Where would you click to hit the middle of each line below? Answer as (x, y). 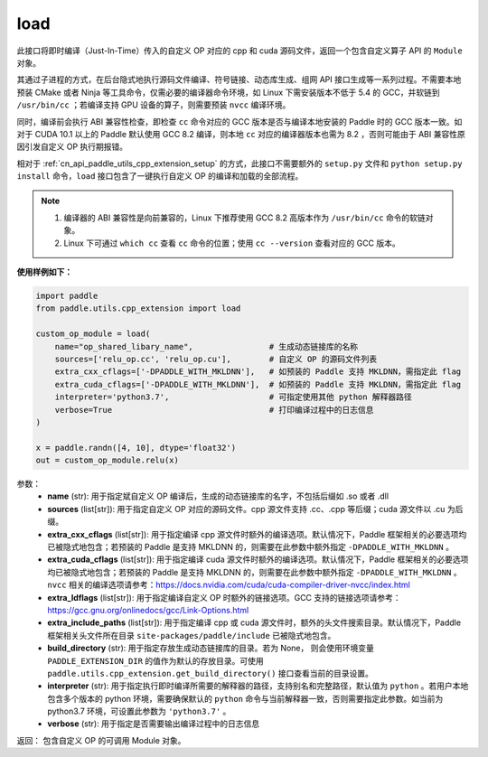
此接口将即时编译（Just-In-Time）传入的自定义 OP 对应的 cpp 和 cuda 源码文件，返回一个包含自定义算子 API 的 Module (239, 51)
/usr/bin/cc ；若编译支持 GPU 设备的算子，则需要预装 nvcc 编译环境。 (154, 105)
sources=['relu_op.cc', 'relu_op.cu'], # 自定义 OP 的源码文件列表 (216, 359)
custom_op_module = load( (93, 334)
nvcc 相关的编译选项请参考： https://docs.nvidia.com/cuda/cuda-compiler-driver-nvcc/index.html (229, 585)
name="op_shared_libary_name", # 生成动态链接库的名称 (206, 346)
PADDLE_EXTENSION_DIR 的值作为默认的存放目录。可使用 (155, 660)
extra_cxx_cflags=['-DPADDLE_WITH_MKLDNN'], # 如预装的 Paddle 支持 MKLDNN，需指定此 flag (258, 372)
